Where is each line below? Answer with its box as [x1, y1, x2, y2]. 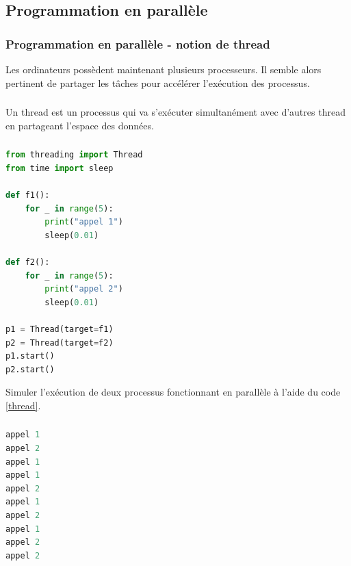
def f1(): [5, 190, 50, 200]
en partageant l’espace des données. [5, 118, 154, 132]
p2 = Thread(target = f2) [5, 337, 114, 348]
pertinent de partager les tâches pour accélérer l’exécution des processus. [5, 75, 310, 90]
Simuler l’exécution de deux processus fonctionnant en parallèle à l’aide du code [5, 385, 341, 399]
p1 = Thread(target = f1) [5, 324, 114, 334]
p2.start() [5, 364, 55, 374]
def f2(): [5, 257, 50, 267]
